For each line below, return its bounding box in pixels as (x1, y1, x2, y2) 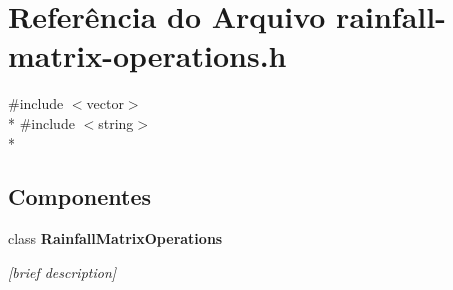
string (98, 112, 134, 133)
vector (86, 93, 124, 114)
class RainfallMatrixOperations (8, 228, 223, 249)
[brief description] (8, 261, 117, 282)
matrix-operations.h (8, 35, 287, 76)
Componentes (8, 181, 152, 212)
